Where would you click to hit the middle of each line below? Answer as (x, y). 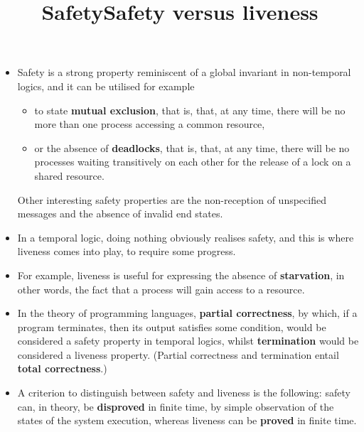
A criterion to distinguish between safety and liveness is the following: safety (184, 393)
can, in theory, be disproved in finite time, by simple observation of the (176, 406)
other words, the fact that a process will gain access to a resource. (161, 289)
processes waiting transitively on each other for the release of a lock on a (193, 162)
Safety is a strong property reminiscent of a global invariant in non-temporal (184, 72)
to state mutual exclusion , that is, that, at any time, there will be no (190, 110)
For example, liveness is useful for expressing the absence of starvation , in (181, 275)
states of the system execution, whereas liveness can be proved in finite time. (187, 420)
